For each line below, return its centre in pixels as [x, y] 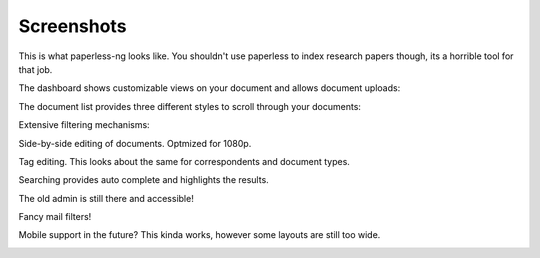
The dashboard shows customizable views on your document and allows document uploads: [209, 88]
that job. [35, 69]
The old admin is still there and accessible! [106, 198]
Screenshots [72, 26]
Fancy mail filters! [55, 217]
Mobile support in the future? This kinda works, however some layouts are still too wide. [199, 235]
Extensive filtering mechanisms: [84, 125]
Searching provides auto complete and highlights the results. [143, 180]
